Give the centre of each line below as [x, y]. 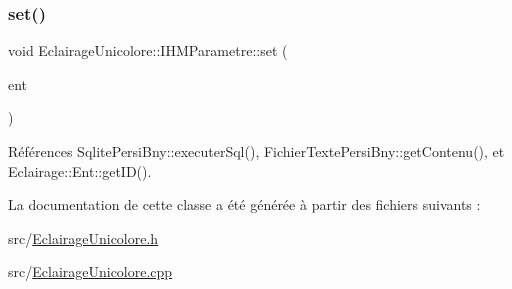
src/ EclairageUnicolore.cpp [90, 271]
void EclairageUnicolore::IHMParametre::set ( [148, 50]
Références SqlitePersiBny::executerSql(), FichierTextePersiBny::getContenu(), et [256, 151]
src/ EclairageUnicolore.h [83, 237]
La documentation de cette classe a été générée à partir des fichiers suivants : [244, 204]
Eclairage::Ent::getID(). [80, 170]
